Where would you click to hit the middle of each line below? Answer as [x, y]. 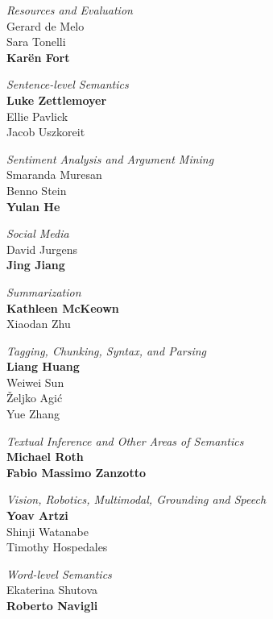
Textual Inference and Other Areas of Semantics [125, 440]
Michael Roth [45, 457]
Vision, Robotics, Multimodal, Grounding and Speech [136, 499]
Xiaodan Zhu [39, 324]
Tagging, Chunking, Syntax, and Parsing [107, 350]
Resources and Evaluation [70, 10]
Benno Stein [37, 190]
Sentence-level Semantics [68, 84]
